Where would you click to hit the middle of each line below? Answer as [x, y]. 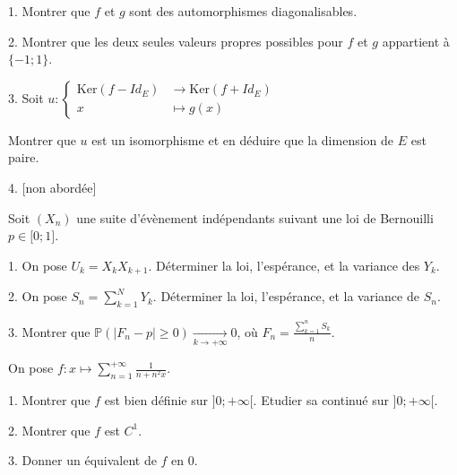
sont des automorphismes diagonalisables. [243, 11]
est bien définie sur [156, 400]
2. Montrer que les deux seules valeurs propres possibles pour [176, 41]
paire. [24, 157]
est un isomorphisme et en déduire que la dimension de [243, 139]
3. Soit [26, 97]
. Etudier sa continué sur [321, 400]
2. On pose [38, 296]
